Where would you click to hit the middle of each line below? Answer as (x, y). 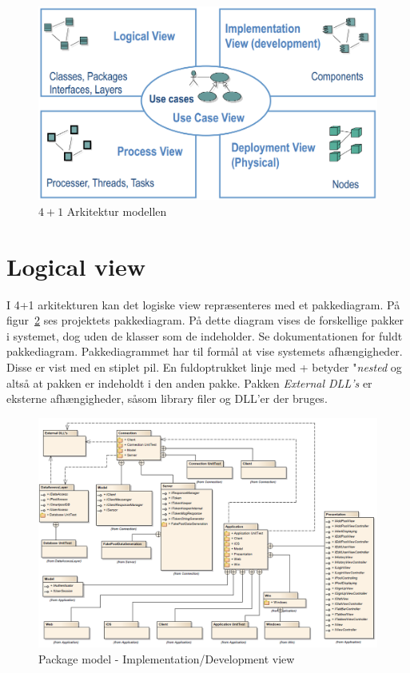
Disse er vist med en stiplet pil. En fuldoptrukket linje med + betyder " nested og (204, 367)
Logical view (76, 266)
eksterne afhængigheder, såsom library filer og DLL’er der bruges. (167, 398)
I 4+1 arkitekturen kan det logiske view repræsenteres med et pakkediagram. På (203, 304)
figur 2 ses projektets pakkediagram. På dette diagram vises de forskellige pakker (205, 320)
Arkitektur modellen (117, 211)
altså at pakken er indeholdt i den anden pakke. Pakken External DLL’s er (189, 382)
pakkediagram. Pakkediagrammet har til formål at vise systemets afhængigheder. (205, 351)
